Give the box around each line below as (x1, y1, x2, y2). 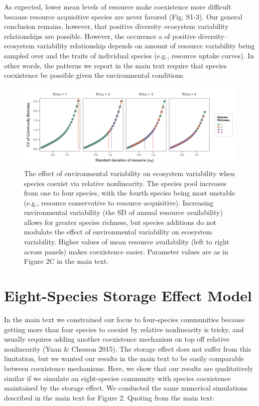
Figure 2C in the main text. (24, 256, 109, 266)
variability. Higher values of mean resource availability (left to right (24, 236, 230, 247)
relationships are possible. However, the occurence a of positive (4, 30, 196, 41)
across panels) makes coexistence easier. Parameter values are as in (24, 246, 229, 256)
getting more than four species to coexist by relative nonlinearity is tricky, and (4, 324, 244, 334)
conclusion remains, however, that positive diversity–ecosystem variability (4, 21, 229, 31)
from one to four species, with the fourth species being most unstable (24, 188, 235, 198)
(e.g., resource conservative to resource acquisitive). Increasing (24, 197, 214, 207)
